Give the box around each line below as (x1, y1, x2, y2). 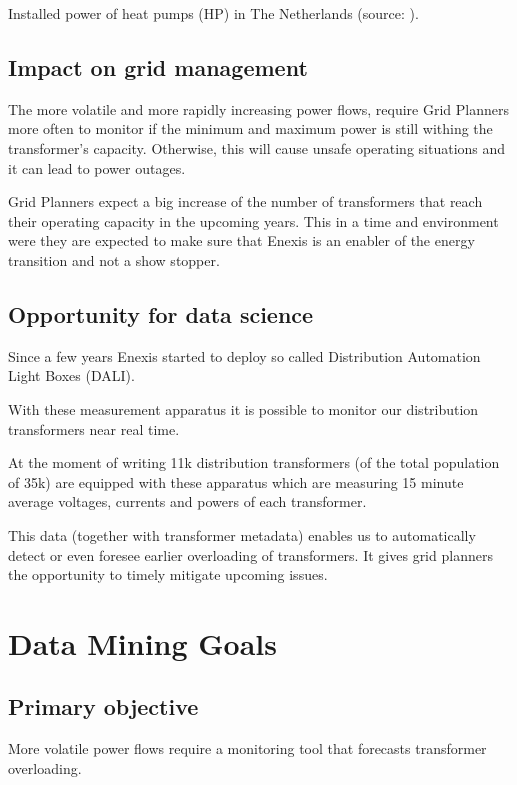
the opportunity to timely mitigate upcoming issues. (8, 564, 328, 585)
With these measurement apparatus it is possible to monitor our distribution (8, 398, 479, 419)
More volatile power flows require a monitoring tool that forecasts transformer (8, 738, 487, 759)
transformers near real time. (8, 418, 180, 439)
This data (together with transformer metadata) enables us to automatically (8, 524, 476, 545)
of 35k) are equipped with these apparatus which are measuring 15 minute (8, 471, 464, 492)
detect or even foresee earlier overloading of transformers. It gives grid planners (8, 544, 493, 565)
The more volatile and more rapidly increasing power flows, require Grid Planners (8, 98, 510, 119)
